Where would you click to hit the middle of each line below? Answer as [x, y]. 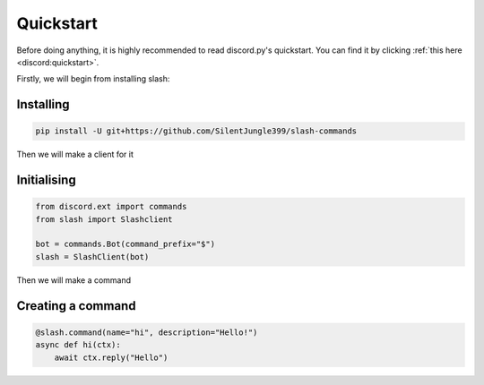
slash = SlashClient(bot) [92, 257]
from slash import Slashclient [104, 219]
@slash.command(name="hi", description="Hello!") [147, 332]
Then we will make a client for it [75, 154]
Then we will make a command [74, 280]
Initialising [46, 180]
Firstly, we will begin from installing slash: [93, 79]
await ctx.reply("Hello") [111, 357]
